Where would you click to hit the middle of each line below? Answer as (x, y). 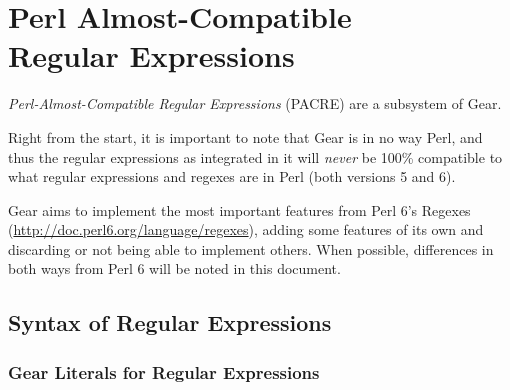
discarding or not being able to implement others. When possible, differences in (251, 248)
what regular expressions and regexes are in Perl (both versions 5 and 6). (232, 176)
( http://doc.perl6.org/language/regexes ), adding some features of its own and (246, 229)
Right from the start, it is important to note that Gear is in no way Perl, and (245, 136)
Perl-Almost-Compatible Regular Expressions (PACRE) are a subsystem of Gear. (255, 103)
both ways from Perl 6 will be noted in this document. (174, 268)
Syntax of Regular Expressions (170, 322)
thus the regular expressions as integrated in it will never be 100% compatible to (255, 156)
